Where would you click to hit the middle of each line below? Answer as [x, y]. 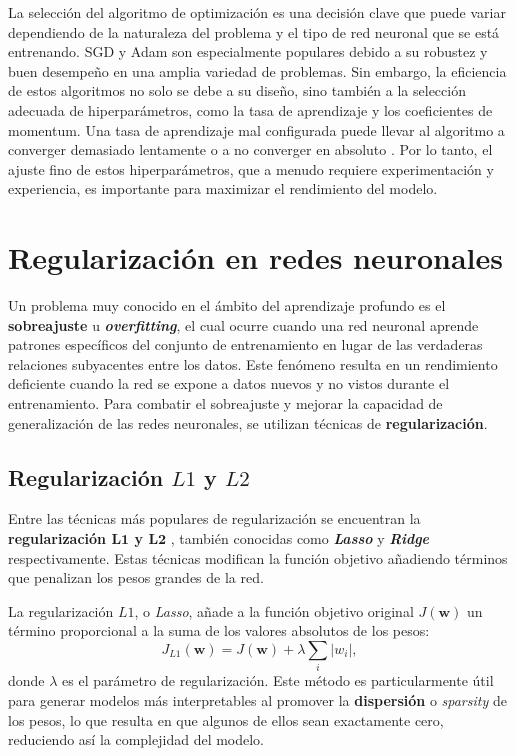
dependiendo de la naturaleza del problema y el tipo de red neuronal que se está [254, 31]
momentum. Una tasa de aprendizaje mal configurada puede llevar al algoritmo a [256, 129]
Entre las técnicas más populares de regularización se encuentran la [214, 518]
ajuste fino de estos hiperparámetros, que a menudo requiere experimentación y [251, 168]
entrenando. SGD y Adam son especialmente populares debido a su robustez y [248, 51]
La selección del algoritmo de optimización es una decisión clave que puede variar [257, 12]
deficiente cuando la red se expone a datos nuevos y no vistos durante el [229, 383]
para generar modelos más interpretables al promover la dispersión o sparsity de [257, 699]
